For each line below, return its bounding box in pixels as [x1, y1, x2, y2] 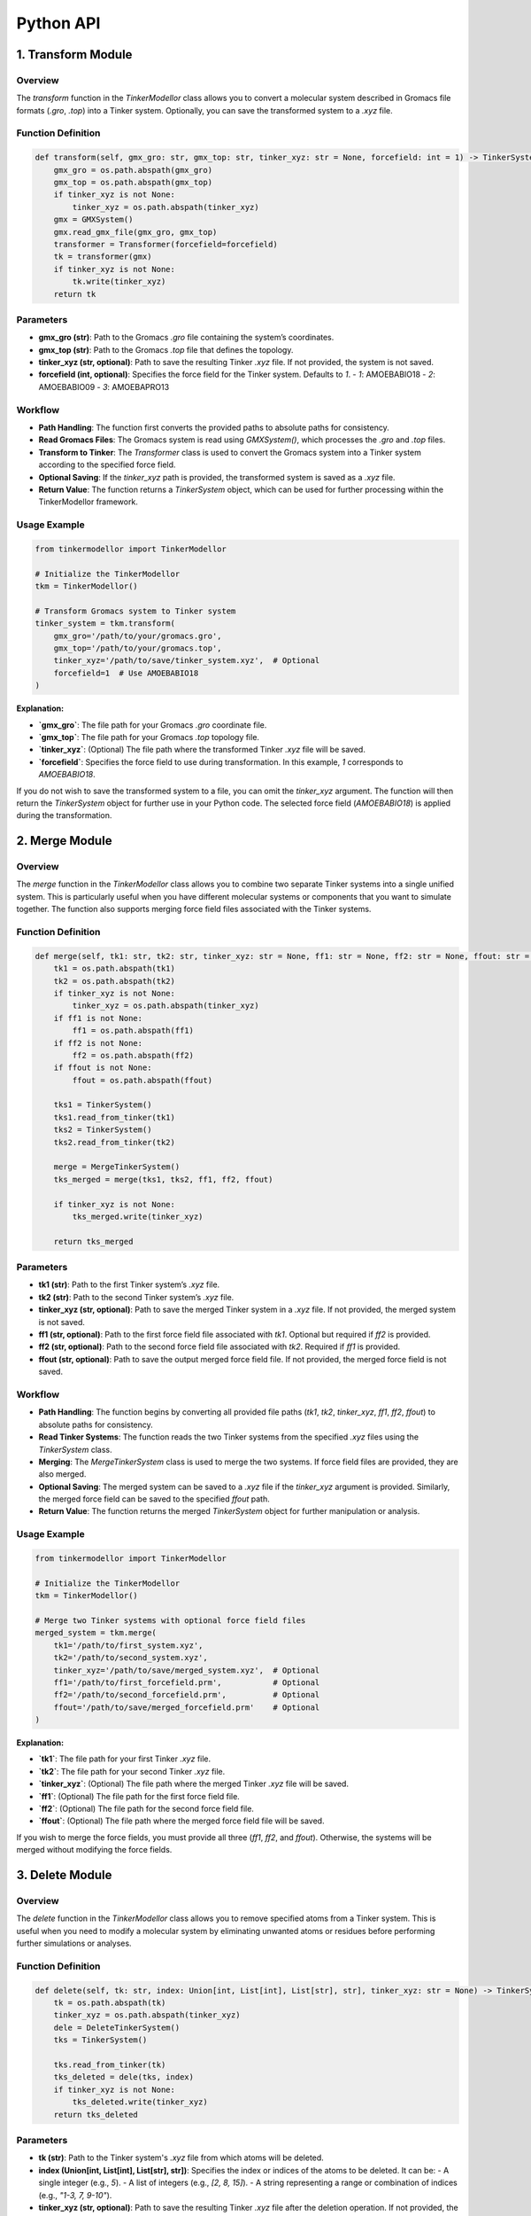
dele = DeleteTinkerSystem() [53, 2022, 181, 2033]
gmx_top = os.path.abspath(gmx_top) [53, 177, 212, 188]
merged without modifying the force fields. [16, 1845, 173, 1855]
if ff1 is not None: [53, 1013, 143, 1023]
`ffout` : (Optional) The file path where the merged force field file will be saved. [38, 1815, 325, 1826]
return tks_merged [53, 1237, 134, 1246]
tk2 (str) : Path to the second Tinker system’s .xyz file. [38, 1291, 235, 1302]
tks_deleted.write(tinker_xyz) [72, 2097, 208, 2107]
